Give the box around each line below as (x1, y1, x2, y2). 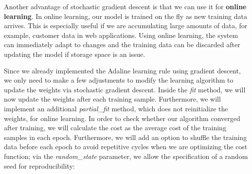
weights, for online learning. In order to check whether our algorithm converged (4, 113, 240, 123)
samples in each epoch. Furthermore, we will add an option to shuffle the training (4, 132, 247, 142)
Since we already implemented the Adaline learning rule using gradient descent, (4, 65, 241, 75)
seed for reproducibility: (4, 160, 75, 171)
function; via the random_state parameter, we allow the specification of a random (4, 151, 248, 161)
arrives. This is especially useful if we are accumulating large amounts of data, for (4, 20, 248, 31)
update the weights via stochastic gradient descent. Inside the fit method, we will (4, 84, 246, 94)
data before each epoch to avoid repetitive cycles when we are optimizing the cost (4, 141, 248, 152)
